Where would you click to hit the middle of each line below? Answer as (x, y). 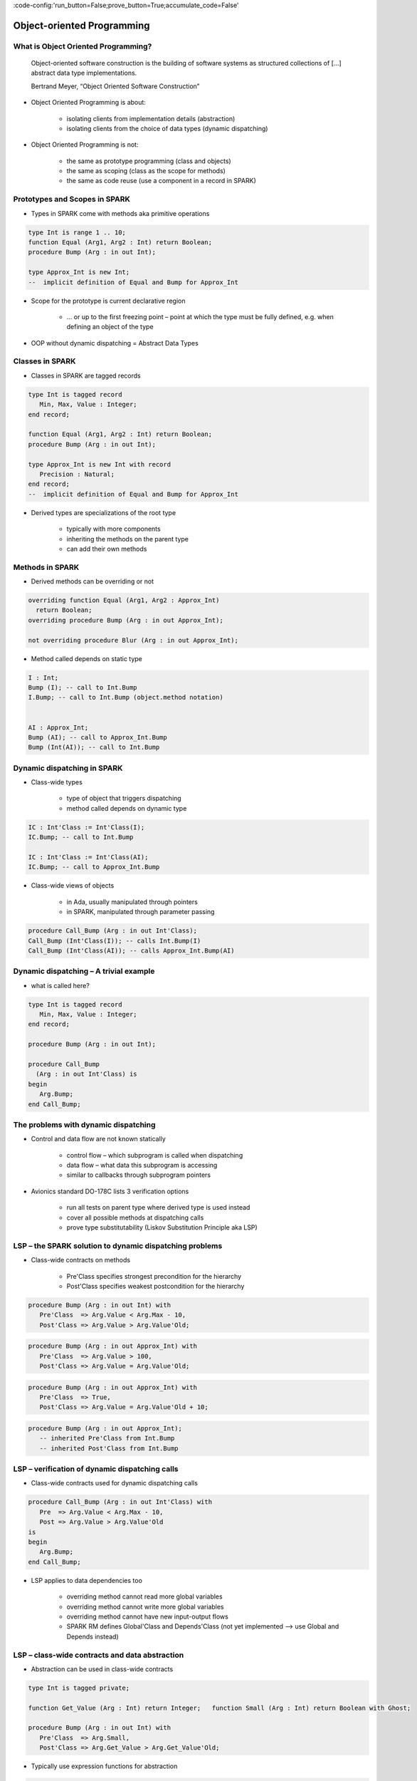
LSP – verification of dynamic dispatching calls (96, 1469)
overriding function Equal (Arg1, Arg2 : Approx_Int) (124, 601)
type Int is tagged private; (79, 1688)
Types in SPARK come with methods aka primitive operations (120, 213)
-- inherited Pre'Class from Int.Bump (107, 1438)
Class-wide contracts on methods (81, 1260)
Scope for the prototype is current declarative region (108, 301)
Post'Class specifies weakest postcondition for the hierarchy (155, 1286)
